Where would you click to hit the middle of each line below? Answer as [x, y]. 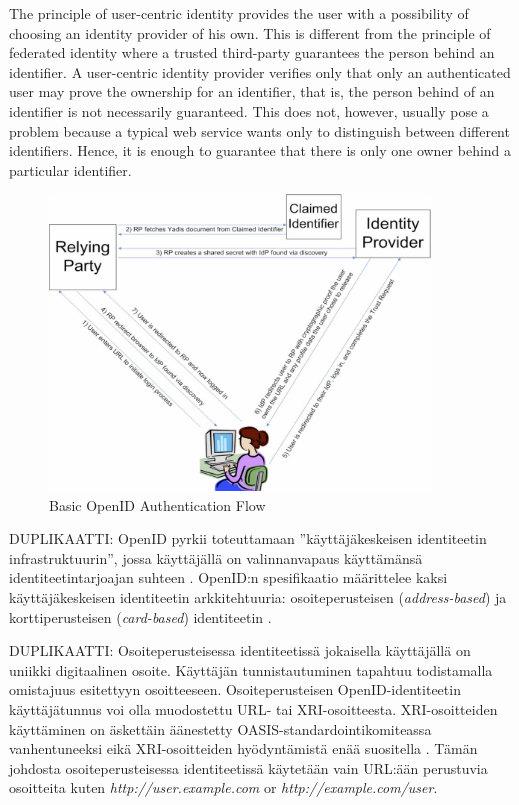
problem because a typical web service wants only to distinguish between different [259, 130]
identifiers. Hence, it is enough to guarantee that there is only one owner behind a [260, 150]
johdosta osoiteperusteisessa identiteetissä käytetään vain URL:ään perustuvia [248, 767]
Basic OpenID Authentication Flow [157, 504]
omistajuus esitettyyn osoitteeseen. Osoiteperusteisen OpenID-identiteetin [235, 689]
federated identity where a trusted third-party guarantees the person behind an [252, 52]
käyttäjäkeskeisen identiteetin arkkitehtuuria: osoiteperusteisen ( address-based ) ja [258, 596]
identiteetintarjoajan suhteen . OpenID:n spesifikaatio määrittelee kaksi [228, 577]
